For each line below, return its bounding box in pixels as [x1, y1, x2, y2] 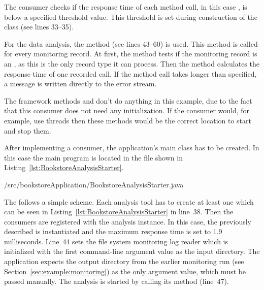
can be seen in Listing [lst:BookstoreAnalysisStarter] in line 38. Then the [4, 206, 234, 217]
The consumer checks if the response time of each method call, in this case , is [4, 2, 247, 12]
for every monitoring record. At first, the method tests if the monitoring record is [4, 48, 257, 59]
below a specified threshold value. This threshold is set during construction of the [4, 11, 257, 22]
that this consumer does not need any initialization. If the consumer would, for [4, 105, 250, 116]
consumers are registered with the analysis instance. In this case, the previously [4, 216, 251, 227]
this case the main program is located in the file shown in [4, 152, 183, 163]
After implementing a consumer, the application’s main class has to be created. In [4, 142, 259, 153]
